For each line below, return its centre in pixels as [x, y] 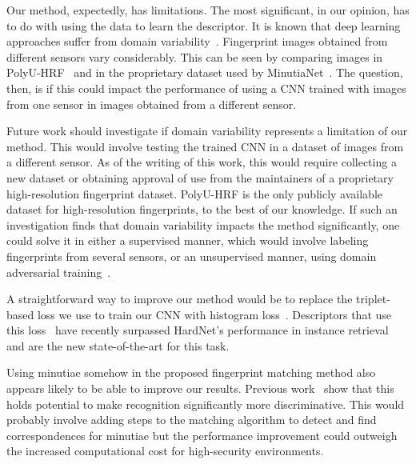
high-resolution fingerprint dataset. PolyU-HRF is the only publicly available [194, 193]
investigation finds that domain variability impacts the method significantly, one [203, 224]
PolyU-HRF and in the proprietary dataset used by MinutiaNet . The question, [205, 72]
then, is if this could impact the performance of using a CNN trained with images [206, 88]
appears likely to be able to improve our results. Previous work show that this [200, 388]
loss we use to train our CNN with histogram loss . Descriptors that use [214, 314]
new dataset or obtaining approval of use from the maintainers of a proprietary [200, 177]
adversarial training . [59, 272]
